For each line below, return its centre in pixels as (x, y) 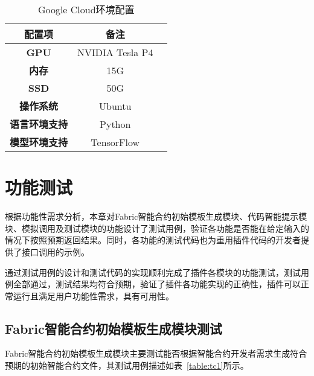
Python (115, 124)
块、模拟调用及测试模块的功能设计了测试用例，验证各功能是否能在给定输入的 (157, 228)
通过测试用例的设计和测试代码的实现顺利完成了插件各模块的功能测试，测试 (153, 272)
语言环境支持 (39, 124)
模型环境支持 (39, 142)
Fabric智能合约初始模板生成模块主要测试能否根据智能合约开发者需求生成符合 (156, 353)
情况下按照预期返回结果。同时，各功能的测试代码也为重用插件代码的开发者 (153, 240)
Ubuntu (115, 106)
